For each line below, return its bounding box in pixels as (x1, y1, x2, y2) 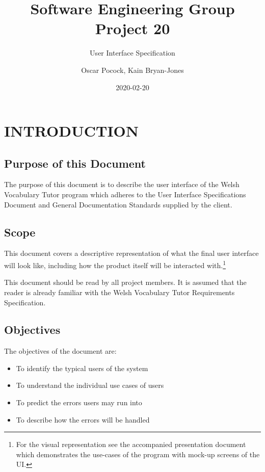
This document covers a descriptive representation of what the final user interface (4, 248, 259, 258)
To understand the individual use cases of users (16, 380, 164, 390)
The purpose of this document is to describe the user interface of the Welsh (4, 179, 240, 190)
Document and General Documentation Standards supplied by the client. (4, 199, 232, 209)
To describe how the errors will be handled (16, 414, 150, 425)
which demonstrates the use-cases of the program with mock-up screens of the (16, 449, 260, 459)
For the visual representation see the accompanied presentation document (16, 439, 246, 450)
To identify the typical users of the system (16, 362, 148, 373)
